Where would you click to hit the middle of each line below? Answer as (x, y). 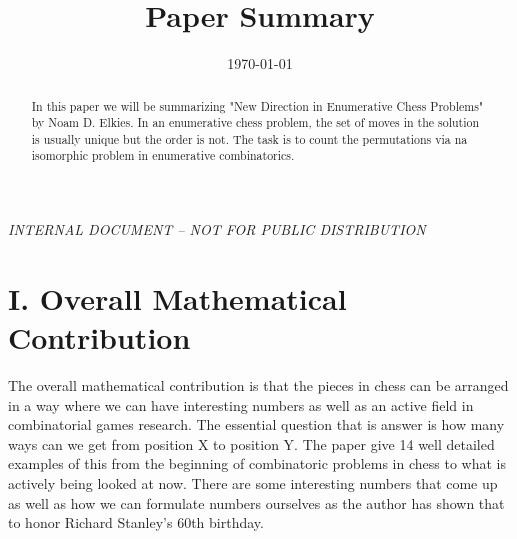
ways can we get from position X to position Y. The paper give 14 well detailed (251, 443)
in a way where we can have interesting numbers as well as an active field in (241, 404)
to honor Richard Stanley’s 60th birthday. (136, 522)
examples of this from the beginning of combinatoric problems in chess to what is (257, 463)
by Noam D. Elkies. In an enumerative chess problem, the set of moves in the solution (255, 122)
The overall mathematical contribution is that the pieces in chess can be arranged (258, 385)
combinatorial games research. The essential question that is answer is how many (256, 424)
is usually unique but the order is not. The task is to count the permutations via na (249, 138)
